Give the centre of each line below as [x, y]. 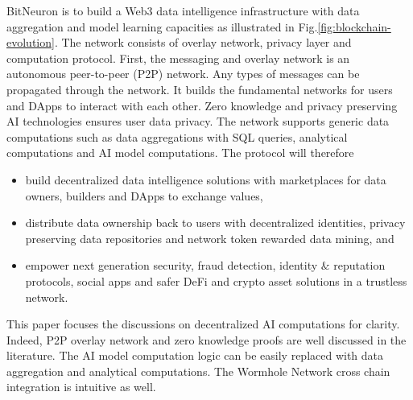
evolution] [31, 42]
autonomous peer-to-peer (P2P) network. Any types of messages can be [183, 74]
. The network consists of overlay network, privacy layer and [203, 42]
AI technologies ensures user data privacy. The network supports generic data [198, 121]
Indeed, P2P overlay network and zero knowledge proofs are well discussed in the [206, 339]
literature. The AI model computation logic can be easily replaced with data [195, 355]
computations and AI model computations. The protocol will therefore [180, 153]
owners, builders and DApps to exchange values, [144, 195]
